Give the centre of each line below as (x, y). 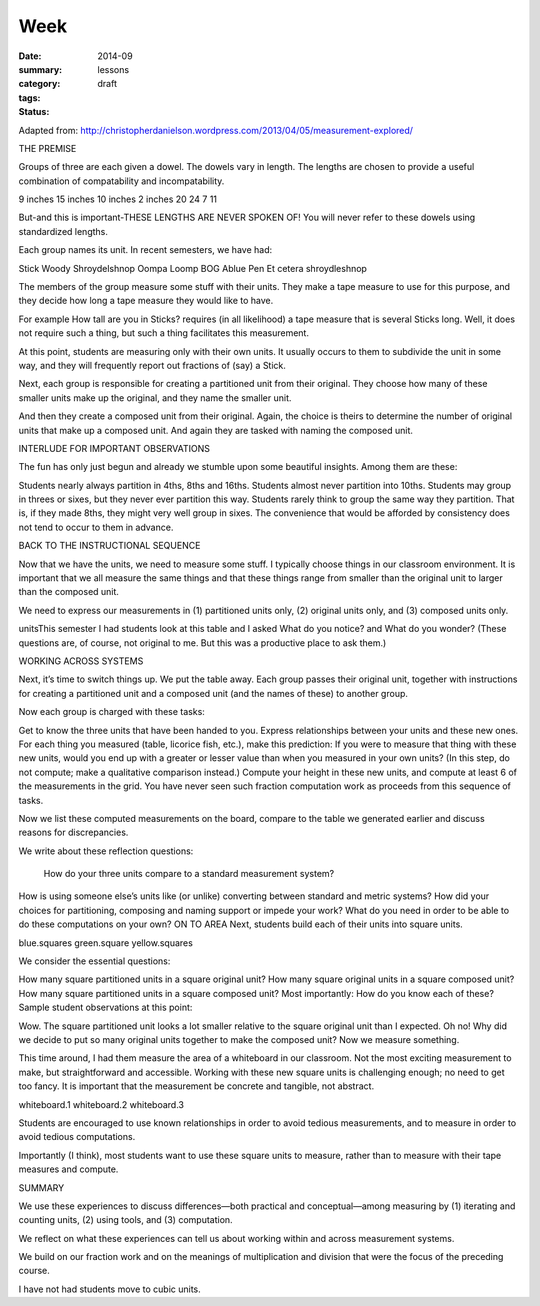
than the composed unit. (69, 592)
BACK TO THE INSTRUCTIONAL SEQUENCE (109, 546)
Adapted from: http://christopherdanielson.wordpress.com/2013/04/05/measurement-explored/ (216, 130)
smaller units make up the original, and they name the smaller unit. (155, 397)
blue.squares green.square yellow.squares (106, 942)
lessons (113, 69)
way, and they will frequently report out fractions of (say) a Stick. (152, 365)
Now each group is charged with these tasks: (111, 712)
